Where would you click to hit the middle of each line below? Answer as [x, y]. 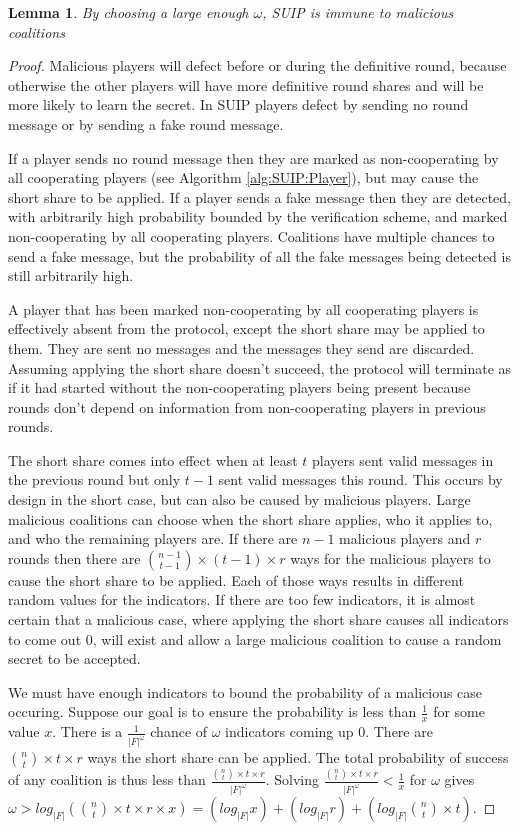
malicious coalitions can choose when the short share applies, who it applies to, [250, 518]
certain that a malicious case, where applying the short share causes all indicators [258, 619]
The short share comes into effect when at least [153, 459]
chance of [179, 731]
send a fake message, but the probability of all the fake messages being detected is [259, 255]
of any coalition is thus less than [107, 779]
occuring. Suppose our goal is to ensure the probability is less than [212, 711]
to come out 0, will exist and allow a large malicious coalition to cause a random [255, 638]
